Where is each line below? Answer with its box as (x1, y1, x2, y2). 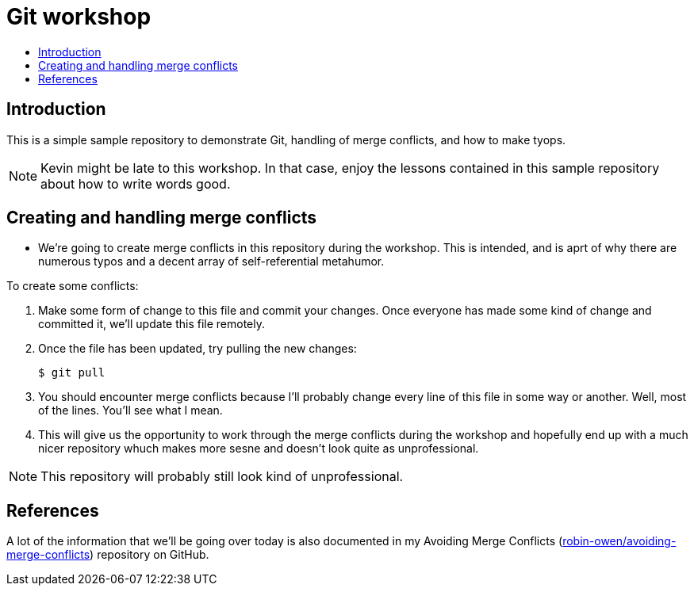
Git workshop (6, 3, 151, 30)
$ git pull (38, 366, 105, 380)
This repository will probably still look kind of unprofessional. (40, 468, 404, 485)
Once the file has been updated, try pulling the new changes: (38, 342, 357, 356)
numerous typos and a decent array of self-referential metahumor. (38, 254, 385, 269)
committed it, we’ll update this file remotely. (38, 317, 266, 331)
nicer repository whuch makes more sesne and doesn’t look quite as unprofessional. (38, 441, 479, 456)
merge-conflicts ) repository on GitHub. (6, 548, 209, 562)
